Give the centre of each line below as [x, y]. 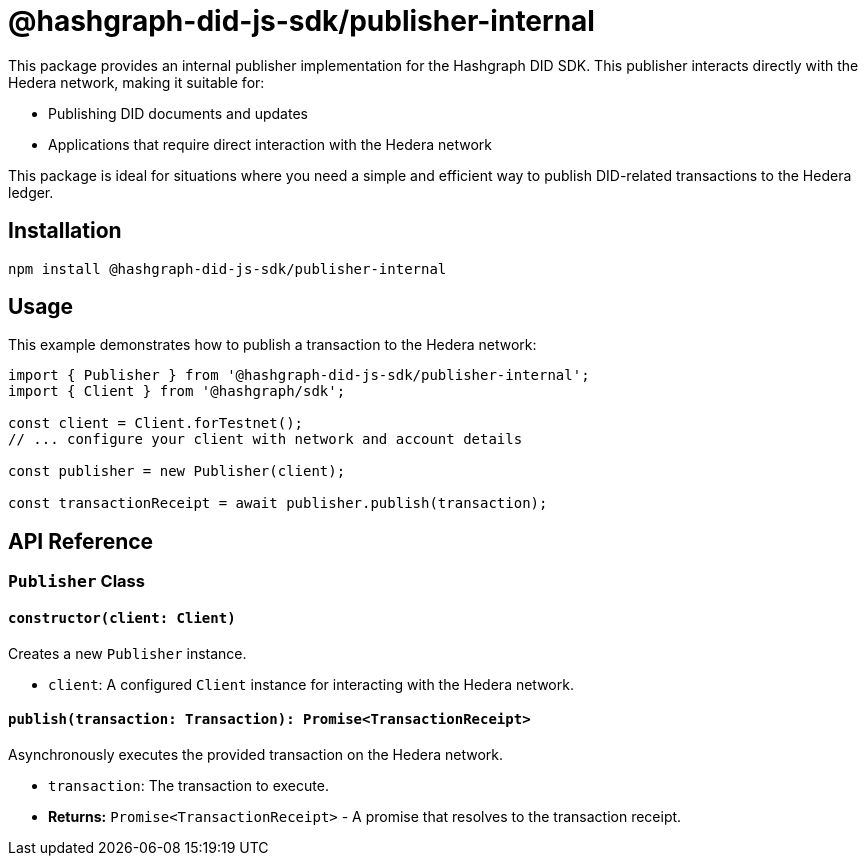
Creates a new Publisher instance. [127, 653]
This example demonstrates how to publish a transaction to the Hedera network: [272, 345]
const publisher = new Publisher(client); [177, 471]
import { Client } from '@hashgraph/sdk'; [177, 391]
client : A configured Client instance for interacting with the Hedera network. [311, 684]
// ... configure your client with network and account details [265, 439]
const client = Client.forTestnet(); [156, 423]
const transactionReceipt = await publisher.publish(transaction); [278, 503]
